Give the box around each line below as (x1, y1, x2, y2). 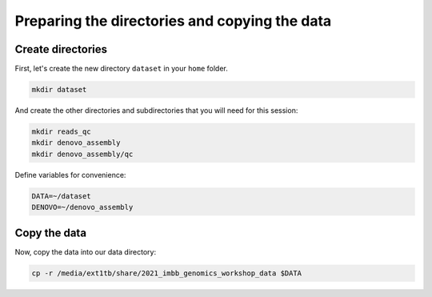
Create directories (14, 42, 108, 56)
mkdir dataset (31, 85, 87, 94)
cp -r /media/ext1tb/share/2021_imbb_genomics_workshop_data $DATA (31, 268, 302, 278)
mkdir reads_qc (31, 127, 91, 136)
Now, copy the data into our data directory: (14, 247, 157, 256)
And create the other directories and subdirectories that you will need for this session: (14, 106, 298, 115)
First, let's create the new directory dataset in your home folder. (14, 64, 228, 74)
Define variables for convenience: (14, 170, 126, 179)
